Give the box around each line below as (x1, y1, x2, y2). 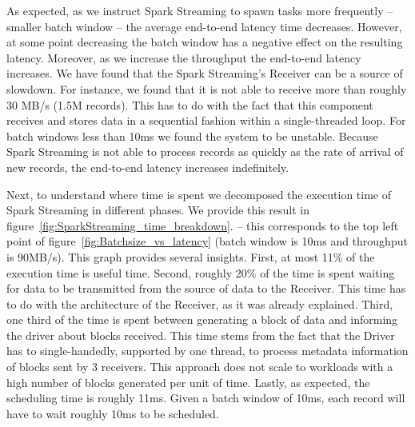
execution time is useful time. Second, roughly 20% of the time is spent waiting (6, 264, 395, 281)
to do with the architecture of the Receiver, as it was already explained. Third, (6, 295, 393, 312)
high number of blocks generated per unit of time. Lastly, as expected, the (6, 373, 370, 390)
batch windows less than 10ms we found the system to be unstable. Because (6, 127, 378, 144)
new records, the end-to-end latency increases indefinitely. (6, 158, 289, 175)
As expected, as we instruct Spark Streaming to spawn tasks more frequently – (6, 2, 393, 18)
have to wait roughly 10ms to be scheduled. (6, 405, 219, 421)
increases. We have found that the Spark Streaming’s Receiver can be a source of (6, 65, 403, 82)
